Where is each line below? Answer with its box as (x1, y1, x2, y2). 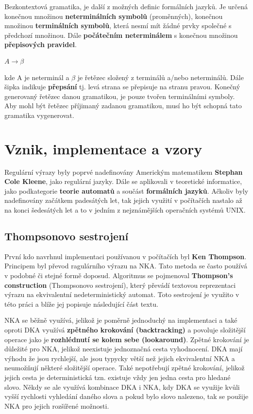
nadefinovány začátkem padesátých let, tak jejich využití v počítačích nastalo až (4, 195, 242, 205)
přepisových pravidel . (4, 39, 77, 50)
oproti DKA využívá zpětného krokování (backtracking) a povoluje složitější (4, 324, 246, 334)
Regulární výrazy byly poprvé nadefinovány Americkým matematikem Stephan (4, 166, 243, 177)
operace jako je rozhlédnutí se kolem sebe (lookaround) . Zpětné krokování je (4, 334, 249, 344)
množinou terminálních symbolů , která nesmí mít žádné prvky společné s (4, 20, 232, 31)
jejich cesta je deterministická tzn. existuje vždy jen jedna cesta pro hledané (4, 372, 231, 382)
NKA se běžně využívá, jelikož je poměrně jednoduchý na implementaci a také (4, 315, 237, 325)
